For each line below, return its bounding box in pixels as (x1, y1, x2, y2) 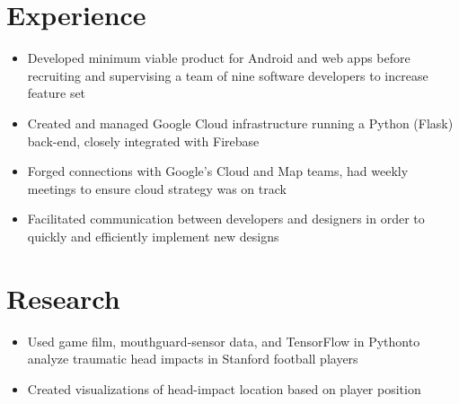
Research (6, 279, 120, 316)
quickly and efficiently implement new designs (27, 226, 279, 245)
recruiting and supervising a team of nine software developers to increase (27, 66, 428, 84)
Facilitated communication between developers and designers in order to (27, 209, 425, 228)
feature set (27, 83, 86, 102)
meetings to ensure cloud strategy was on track (27, 179, 287, 198)
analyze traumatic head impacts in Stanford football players (27, 349, 358, 368)
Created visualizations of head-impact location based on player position (27, 379, 421, 398)
